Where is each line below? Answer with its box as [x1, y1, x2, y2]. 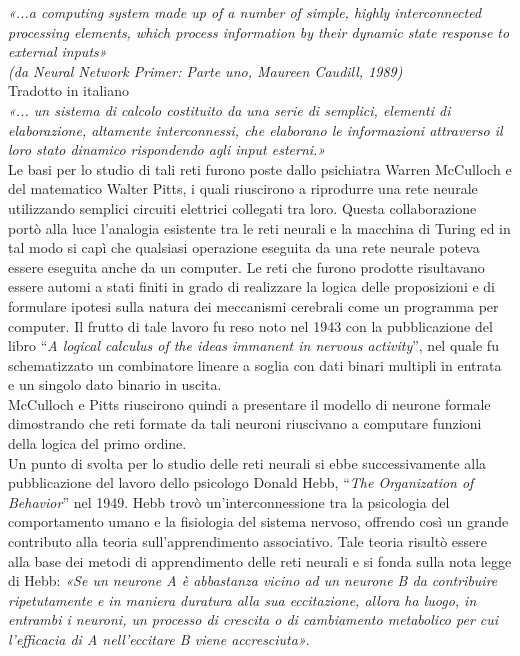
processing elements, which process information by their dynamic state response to [8, 21, 510, 42]
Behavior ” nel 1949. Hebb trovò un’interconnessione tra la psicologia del [8, 491, 450, 512]
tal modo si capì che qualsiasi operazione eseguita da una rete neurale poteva [8, 237, 480, 258]
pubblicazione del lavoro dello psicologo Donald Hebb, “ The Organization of [8, 472, 474, 493]
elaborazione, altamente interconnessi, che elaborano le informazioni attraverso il [8, 119, 503, 140]
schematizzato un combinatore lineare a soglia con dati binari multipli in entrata [8, 354, 502, 375]
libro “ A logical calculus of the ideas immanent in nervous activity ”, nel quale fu [8, 335, 499, 356]
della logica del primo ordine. [8, 433, 187, 454]
